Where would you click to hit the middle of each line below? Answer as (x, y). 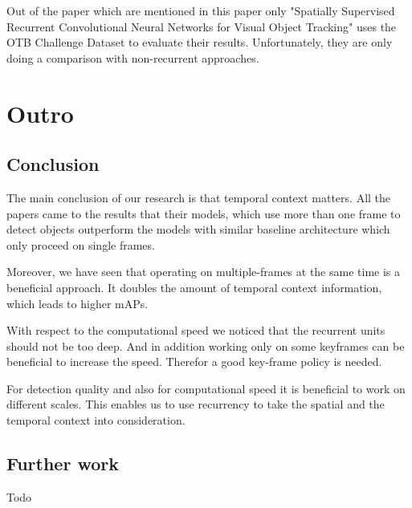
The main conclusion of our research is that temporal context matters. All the (199, 197)
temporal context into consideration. (96, 420)
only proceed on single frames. (81, 244)
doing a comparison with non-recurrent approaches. (133, 57)
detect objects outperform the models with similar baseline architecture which (198, 229)
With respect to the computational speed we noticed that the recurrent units (196, 330)
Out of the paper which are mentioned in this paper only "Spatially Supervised (201, 10)
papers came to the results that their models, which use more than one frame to (204, 213)
